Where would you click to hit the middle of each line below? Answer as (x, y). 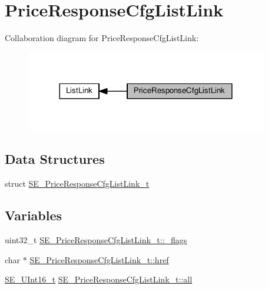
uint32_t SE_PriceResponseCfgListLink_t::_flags (96, 240)
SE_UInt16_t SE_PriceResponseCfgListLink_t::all (99, 279)
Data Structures (55, 159)
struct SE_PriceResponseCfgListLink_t (77, 184)
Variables (34, 215)
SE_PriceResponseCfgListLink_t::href (99, 259)
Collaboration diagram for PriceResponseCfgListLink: (102, 38)
